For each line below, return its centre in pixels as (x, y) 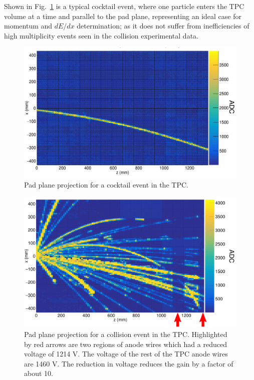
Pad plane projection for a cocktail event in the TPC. (106, 185)
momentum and (28, 26)
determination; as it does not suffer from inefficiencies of (163, 26)
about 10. (39, 373)
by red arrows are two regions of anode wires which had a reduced (125, 344)
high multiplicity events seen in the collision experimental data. (101, 35)
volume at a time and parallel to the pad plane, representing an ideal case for (123, 16)
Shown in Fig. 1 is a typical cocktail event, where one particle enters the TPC (124, 6)
